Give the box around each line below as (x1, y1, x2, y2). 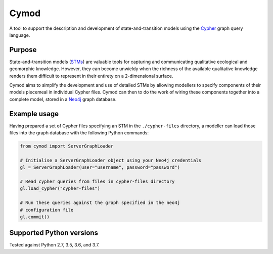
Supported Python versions (9, 229, 99, 237)
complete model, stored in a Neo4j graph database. (9, 96, 117, 102)
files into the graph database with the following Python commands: (9, 130, 149, 136)
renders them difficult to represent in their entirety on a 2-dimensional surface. (9, 73, 174, 79)
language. (9, 32, 30, 38)
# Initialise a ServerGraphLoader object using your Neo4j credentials (20, 157, 202, 163)
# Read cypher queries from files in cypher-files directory (20, 179, 175, 184)
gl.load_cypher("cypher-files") (20, 186, 101, 191)
